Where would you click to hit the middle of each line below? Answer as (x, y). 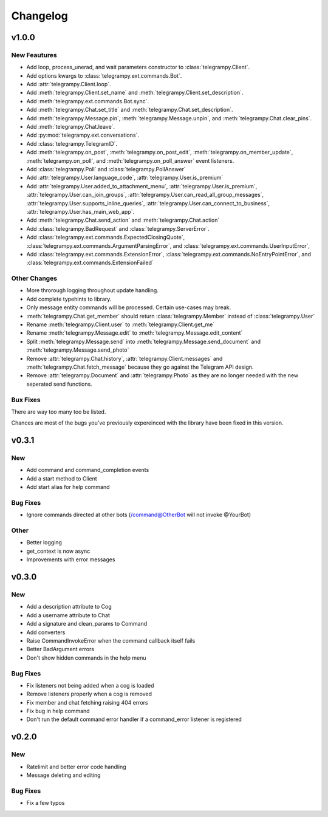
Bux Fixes (26, 400)
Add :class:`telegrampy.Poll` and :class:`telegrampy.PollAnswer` (106, 169)
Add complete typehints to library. (69, 299)
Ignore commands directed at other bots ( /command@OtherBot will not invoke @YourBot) (139, 515)
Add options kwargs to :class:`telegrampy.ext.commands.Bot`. (104, 75)
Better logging (44, 542)
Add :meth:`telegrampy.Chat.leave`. (71, 127)
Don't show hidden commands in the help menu (86, 658)
